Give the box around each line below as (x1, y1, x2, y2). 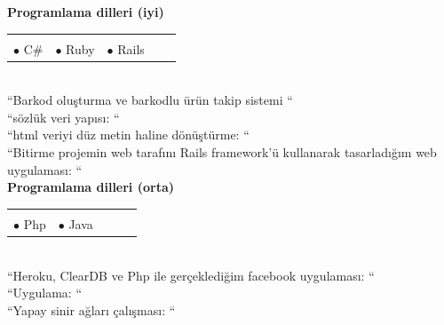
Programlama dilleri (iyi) (7, 3, 164, 20)
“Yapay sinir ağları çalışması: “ (7, 300, 176, 319)
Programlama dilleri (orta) (7, 178, 174, 196)
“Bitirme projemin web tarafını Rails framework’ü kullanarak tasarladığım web (7, 143, 437, 162)
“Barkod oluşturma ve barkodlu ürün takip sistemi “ (7, 91, 293, 109)
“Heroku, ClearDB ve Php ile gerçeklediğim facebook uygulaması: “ (7, 266, 375, 284)
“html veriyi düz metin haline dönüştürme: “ (7, 125, 250, 144)
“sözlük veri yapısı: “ (7, 107, 120, 126)
